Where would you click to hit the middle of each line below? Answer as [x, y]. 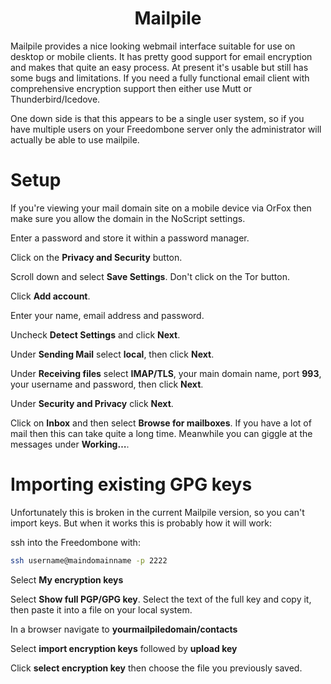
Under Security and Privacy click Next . [92, 403]
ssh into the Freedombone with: [75, 542]
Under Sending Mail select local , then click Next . [112, 354]
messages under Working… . [70, 444]
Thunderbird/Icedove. [55, 99]
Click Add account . [50, 296]
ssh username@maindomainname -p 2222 [89, 560]
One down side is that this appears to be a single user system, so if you [157, 118]
